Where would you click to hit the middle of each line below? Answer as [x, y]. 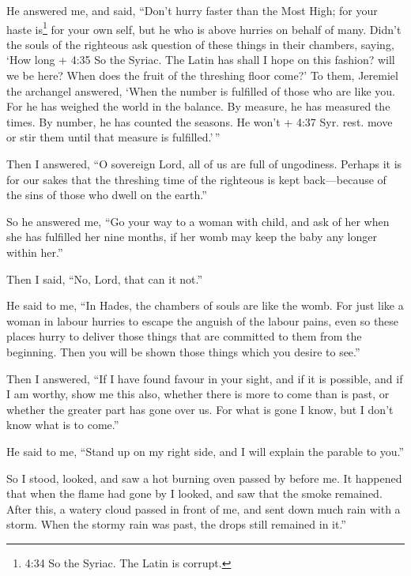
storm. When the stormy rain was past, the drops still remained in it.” [176, 524]
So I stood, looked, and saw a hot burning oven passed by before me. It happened [204, 478]
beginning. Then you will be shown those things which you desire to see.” [183, 351]
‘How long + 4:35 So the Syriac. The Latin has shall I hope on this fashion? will [201, 60]
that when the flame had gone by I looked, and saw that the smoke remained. [194, 493]
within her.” [35, 252]
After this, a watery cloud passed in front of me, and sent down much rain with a [204, 508]
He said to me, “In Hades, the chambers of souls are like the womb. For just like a [205, 305]
